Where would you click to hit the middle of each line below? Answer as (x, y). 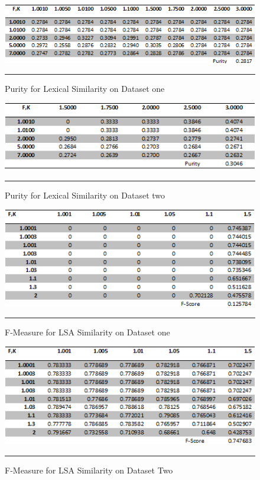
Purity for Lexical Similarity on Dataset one (85, 89)
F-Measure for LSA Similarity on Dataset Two (89, 470)
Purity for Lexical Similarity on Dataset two (85, 195)
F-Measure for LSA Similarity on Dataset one (87, 332)
